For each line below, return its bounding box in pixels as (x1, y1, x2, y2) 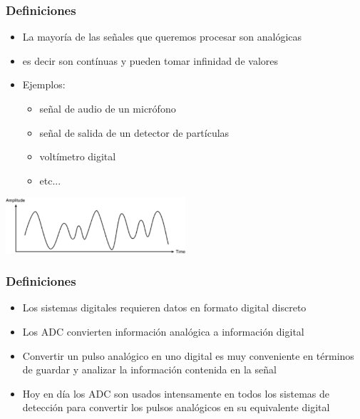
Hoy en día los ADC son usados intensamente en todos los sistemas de (22, 386, 330, 400)
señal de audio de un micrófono (39, 101, 176, 115)
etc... (39, 172, 61, 187)
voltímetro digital (39, 149, 116, 164)
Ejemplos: (22, 77, 66, 92)
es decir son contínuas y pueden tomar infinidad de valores (22, 53, 278, 68)
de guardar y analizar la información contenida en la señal (22, 362, 277, 377)
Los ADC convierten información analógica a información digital (22, 324, 304, 339)
